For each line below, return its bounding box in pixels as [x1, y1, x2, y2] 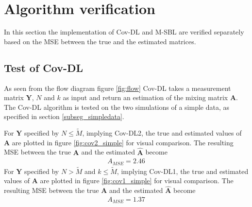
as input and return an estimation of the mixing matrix [63, 92, 228, 103]
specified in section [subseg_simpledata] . [4, 111, 124, 121]
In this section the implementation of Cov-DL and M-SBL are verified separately [4, 27, 244, 37]
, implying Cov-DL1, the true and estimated [117, 166, 249, 176]
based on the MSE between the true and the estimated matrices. [4, 36, 196, 46]
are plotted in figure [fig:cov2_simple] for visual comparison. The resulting [12, 137, 234, 147]
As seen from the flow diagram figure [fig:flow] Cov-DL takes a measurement [4, 83, 231, 93]
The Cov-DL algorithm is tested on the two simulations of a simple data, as [4, 102, 230, 112]
